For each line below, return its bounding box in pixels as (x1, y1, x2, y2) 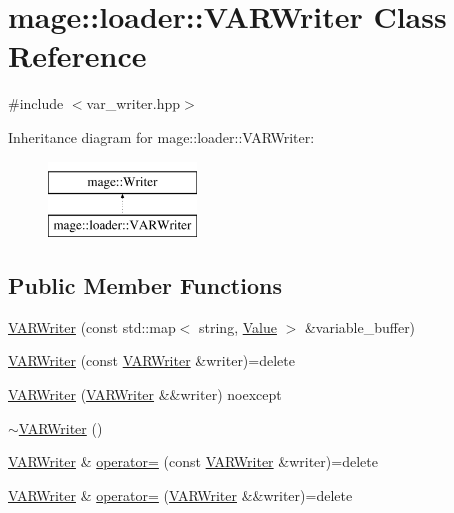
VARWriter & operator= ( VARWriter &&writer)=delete (8, 484, 353, 505)
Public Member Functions (8, 270, 282, 301)
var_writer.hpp (86, 93, 181, 114)
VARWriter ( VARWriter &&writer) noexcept (8, 384, 282, 405)
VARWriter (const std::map (8, 316, 176, 337)
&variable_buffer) (304, 316, 416, 337)
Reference (8, 35, 147, 76)
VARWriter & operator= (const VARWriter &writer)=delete (8, 451, 378, 472)
